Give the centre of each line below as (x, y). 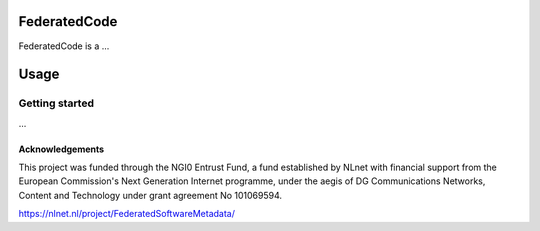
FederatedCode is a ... (64, 46)
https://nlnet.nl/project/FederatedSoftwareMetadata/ (126, 214)
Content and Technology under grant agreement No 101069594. (150, 195)
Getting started (56, 103)
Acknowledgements (61, 149)
